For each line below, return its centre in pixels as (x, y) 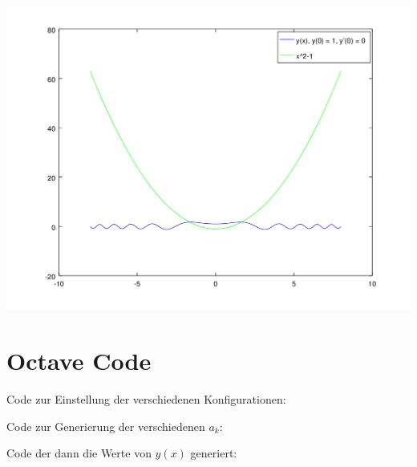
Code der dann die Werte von (79, 453)
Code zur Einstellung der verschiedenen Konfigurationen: (146, 399)
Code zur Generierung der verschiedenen (106, 426)
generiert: (214, 453)
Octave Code (79, 361)
